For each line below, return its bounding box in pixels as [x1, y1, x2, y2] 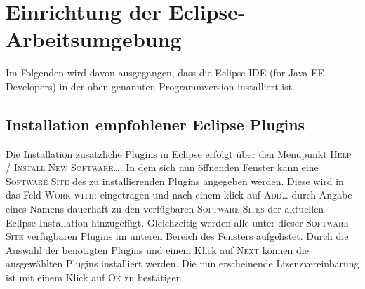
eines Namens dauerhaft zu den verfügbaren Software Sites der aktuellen [6, 201, 324, 216]
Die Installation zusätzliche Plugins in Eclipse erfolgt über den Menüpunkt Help [6, 146, 352, 161]
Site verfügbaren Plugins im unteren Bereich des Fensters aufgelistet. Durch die [6, 229, 349, 243]
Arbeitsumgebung [6, 25, 182, 53]
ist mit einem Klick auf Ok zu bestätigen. [6, 270, 185, 285]
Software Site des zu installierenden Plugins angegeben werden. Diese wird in [6, 173, 344, 188]
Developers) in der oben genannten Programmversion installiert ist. [6, 79, 296, 93]
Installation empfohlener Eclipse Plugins [6, 113, 305, 135]
